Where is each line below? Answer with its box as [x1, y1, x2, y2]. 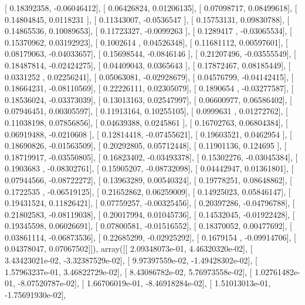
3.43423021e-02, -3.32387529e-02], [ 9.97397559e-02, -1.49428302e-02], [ [5, 254, 257, 266]
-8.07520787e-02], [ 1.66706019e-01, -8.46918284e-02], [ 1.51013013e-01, [18, 277, 271, 289]
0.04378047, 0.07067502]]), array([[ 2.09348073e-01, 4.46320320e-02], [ [5, 242, 253, 255]
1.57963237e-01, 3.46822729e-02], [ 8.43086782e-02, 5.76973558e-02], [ [5, 265, 252, 277]
